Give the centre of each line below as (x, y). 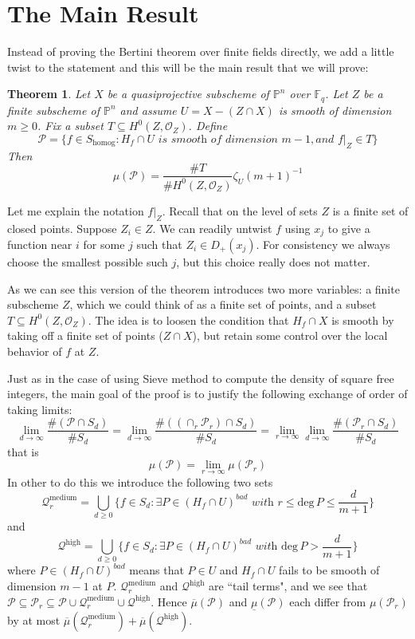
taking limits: (40, 409)
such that (159, 244)
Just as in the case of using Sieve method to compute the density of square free (201, 378)
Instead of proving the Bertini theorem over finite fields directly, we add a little (201, 51)
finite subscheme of (53, 110)
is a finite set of (370, 210)
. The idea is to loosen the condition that (188, 319)
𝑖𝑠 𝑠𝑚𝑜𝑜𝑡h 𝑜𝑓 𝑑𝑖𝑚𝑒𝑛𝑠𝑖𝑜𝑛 (218, 139)
